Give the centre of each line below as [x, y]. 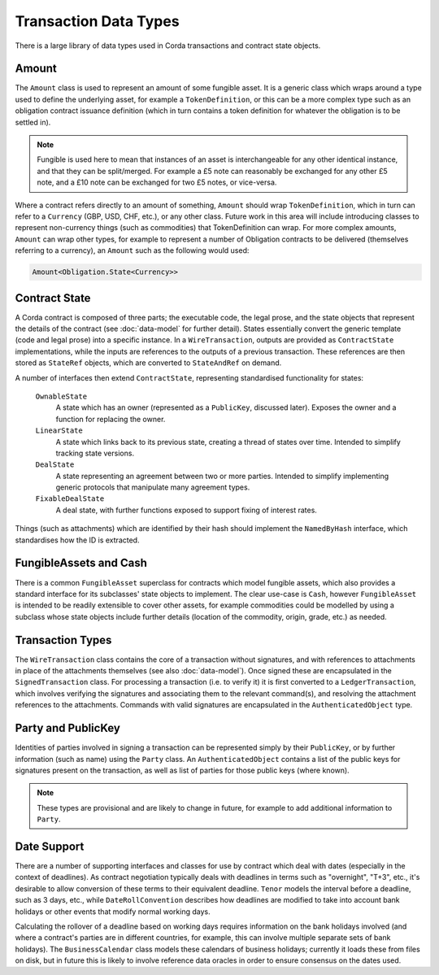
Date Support [50, 846]
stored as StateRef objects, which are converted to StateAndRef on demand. [148, 363]
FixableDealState [70, 499]
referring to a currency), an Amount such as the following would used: [132, 250]
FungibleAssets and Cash [81, 563]
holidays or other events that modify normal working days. [113, 912]
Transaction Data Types [97, 21]
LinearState [59, 431]
